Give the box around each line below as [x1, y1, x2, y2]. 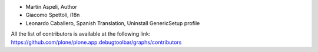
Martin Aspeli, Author [25, 4, 78, 10]
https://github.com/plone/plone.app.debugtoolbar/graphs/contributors [11, 39, 182, 46]
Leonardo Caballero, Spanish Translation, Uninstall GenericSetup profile [25, 19, 200, 26]
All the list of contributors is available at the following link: [11, 30, 151, 37]
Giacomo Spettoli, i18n [25, 12, 80, 19]
